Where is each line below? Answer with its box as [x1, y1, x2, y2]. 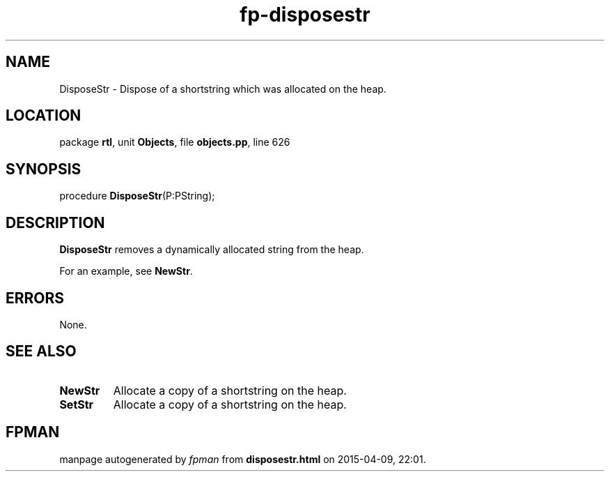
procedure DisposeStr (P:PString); [59, 190, 215, 202]
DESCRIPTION [6, 213, 105, 232]
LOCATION [6, 107, 81, 125]
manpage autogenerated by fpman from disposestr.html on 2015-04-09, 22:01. [59, 453, 426, 465]
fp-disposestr [240, 3, 370, 26]
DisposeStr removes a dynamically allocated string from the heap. [59, 243, 364, 256]
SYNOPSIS [6, 160, 81, 178]
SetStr [59, 397, 94, 411]
